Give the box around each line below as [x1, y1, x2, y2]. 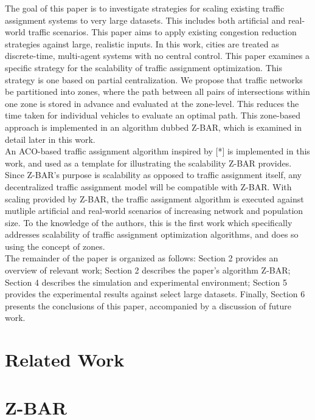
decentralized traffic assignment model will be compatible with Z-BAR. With [5, 180, 292, 193]
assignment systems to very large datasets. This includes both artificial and [5, 13, 286, 26]
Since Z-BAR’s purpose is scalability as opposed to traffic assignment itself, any [5, 168, 302, 181]
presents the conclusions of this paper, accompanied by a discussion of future [5, 299, 291, 312]
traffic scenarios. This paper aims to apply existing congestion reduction [28, 26, 297, 38]
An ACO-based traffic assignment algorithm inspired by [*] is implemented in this [5, 145, 310, 157]
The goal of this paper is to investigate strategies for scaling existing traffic [5, 2, 285, 14]
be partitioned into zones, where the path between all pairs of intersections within [5, 85, 310, 98]
